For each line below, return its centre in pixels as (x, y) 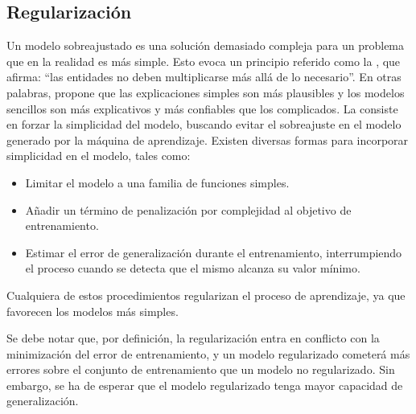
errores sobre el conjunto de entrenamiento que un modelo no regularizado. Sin (201, 369)
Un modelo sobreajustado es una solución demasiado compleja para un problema (206, 45)
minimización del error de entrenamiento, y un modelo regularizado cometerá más (208, 353)
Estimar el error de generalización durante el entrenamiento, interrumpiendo (214, 252)
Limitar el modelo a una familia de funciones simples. (157, 182)
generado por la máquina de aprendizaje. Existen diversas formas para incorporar (208, 139)
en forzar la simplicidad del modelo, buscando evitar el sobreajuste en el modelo (204, 124)
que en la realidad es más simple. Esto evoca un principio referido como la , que (204, 61)
